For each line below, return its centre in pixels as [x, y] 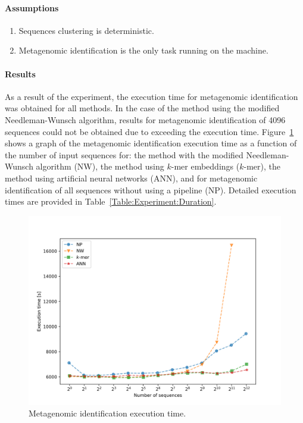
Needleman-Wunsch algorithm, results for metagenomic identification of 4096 [145, 119]
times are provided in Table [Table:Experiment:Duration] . [111, 201]
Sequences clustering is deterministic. [86, 30]
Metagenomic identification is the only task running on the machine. [143, 50]
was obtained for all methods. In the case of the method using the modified [142, 108]
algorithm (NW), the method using [100, 166]
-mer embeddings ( [205, 166]
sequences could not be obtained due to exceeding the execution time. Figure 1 [149, 131]
